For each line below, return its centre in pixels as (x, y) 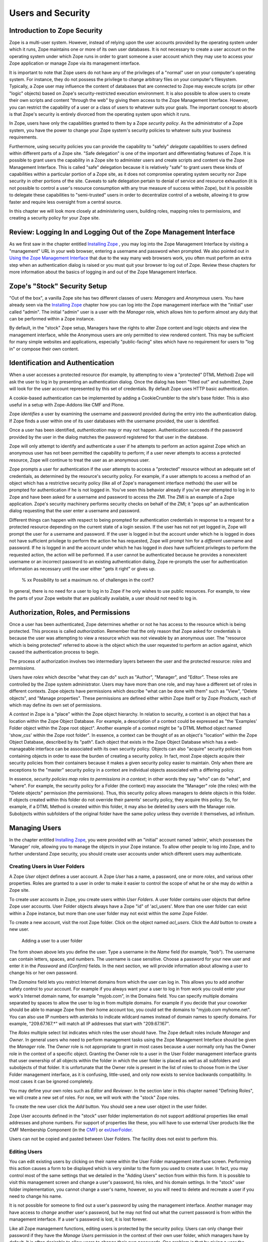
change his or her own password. (43, 973)
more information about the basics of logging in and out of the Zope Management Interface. (103, 272)
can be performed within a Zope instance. (52, 318)
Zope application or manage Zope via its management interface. (75, 63)
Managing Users (35, 828)
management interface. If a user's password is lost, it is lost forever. (78, 1219)
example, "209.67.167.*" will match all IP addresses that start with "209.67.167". (90, 1024)
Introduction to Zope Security (56, 31)
